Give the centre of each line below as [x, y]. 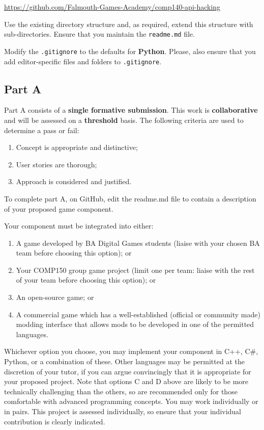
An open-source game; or [55, 297]
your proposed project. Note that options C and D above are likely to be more [126, 381]
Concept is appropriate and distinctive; [77, 147]
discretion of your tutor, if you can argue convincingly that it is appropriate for [128, 371]
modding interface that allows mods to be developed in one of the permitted [135, 324]
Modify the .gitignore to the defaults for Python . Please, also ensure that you [130, 51]
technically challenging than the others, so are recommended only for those [121, 391]
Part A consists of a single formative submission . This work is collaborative [131, 110]
